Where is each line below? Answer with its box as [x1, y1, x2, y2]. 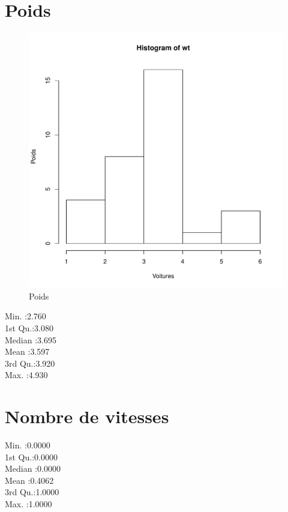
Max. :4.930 [5, 369, 48, 381]
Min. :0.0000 [5, 439, 50, 451]
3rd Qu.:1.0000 [5, 486, 59, 498]
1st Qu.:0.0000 [5, 450, 58, 463]
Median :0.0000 [5, 462, 61, 475]
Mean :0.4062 [5, 474, 54, 486]
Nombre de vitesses [5, 404, 169, 429]
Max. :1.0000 [5, 497, 52, 510]
